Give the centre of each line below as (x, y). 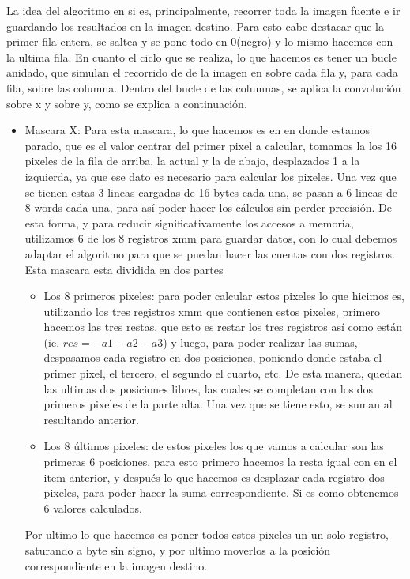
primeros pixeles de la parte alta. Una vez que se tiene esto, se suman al (218, 404)
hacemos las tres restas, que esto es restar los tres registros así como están (223, 327)
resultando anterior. (91, 419)
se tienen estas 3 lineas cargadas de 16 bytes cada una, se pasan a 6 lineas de (211, 192)
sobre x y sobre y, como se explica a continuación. (127, 103)
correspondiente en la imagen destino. (116, 565)
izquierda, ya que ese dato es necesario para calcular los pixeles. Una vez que (211, 176)
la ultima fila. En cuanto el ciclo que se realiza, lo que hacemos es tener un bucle (201, 56)
